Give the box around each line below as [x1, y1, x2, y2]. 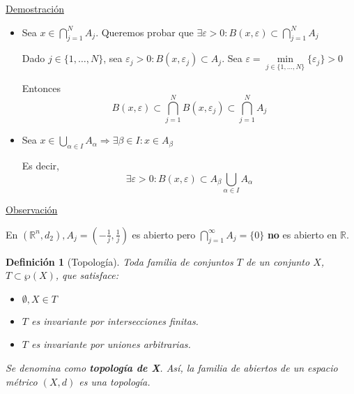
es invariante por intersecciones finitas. [31, 313, 199, 328]
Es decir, [22, 158, 59, 173]
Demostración [6, 1, 64, 15]
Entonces [22, 80, 61, 95]
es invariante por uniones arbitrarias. [31, 337, 191, 351]
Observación [6, 202, 58, 217]
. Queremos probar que [95, 24, 194, 39]
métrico [6, 374, 38, 388]
